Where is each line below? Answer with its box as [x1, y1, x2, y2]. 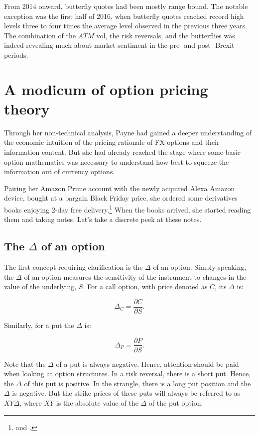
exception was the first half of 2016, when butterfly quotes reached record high [4, 10, 244, 21]
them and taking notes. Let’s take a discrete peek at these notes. [4, 214, 202, 224]
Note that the [4, 358, 46, 369]
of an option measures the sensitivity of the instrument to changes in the [24, 271, 247, 282]
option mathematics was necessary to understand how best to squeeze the [4, 156, 229, 167]
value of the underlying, [4, 281, 77, 292]
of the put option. [148, 397, 203, 408]
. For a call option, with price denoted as [83, 281, 208, 292]
